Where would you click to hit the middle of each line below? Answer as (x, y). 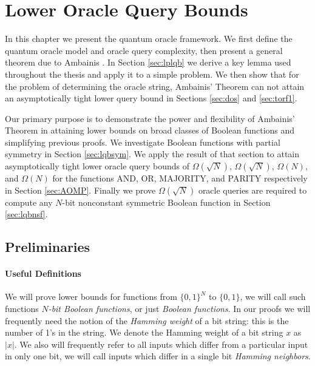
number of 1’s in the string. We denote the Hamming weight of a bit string (144, 332)
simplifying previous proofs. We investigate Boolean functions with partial (143, 142)
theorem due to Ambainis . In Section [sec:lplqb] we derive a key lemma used (148, 62)
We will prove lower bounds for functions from (91, 297)
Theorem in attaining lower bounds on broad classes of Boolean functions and (150, 130)
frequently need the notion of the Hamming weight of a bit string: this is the (147, 320)
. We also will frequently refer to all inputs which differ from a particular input (161, 344)
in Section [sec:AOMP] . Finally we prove (80, 190)
